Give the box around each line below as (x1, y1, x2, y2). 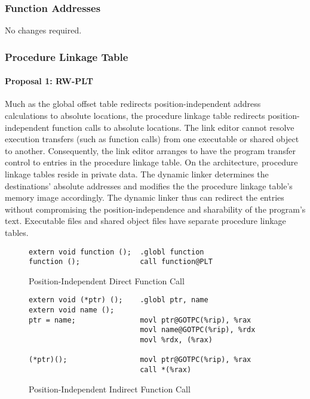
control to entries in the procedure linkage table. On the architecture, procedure (5, 156, 298, 168)
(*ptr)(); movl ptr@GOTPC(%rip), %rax (29, 355, 251, 364)
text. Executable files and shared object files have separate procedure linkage (5, 214, 286, 227)
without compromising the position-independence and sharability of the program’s (5, 202, 306, 215)
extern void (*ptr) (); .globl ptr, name (29, 296, 208, 305)
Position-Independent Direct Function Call (29, 274, 185, 287)
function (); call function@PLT (29, 257, 213, 266)
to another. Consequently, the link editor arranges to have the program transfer (5, 144, 296, 156)
